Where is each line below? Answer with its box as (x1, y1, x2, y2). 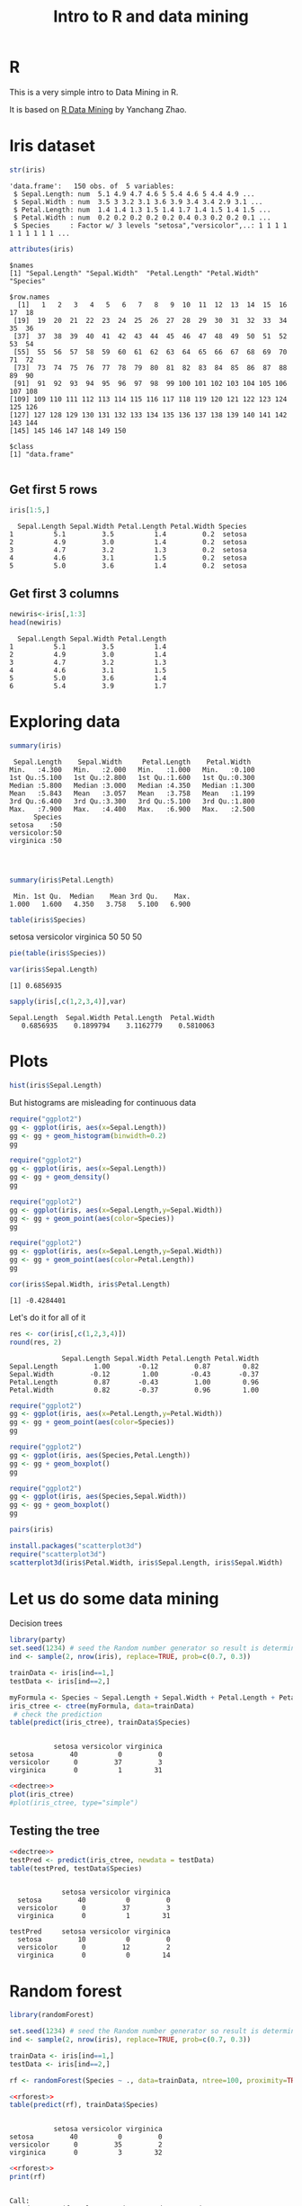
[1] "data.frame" (9, 450, 75, 459)
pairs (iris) (9, 1525, 54, 1534)
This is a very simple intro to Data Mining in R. (9, 86, 179, 97)
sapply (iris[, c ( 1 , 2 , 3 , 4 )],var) (9, 997, 127, 1007)
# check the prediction (13, 1709, 102, 1719)
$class (9, 442, 34, 451)
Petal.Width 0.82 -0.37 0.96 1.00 (9, 1385, 259, 1394)
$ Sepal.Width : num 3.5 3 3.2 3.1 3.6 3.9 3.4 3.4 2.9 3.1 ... (13, 197, 263, 206)
